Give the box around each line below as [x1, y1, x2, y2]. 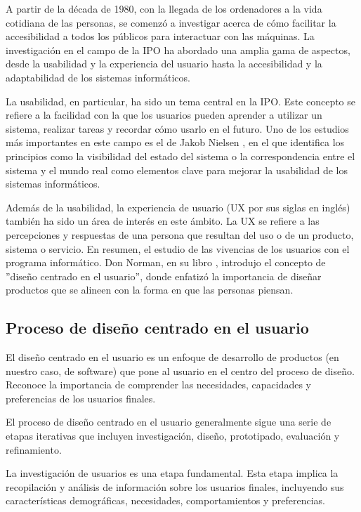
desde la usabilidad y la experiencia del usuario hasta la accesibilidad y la [6, 56, 322, 71]
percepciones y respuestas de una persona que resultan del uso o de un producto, [6, 227, 354, 242]
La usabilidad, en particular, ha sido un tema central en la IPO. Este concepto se [6, 93, 356, 108]
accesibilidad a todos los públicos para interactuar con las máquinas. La [6, 29, 315, 44]
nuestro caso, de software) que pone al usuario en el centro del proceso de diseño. [6, 363, 355, 378]
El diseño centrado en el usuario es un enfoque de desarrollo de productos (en [6, 350, 339, 365]
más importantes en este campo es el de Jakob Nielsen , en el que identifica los [6, 135, 345, 150]
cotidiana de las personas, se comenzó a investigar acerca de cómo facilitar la [6, 15, 336, 29]
